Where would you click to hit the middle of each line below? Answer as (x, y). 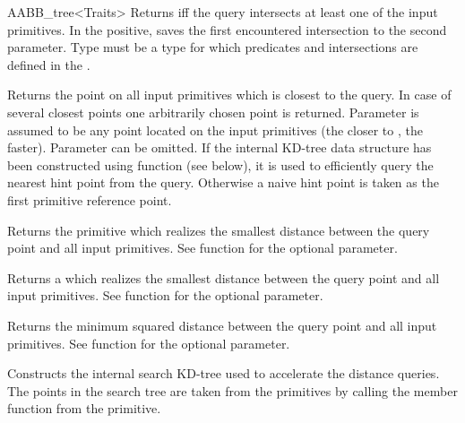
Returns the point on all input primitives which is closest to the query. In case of (229, 95)
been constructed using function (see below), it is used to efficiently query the (220, 164)
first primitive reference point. (90, 199)
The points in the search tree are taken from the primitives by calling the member (232, 390)
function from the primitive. (84, 408)
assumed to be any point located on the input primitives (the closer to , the (215, 129)
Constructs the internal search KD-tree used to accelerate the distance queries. (224, 373)
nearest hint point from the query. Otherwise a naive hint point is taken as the (223, 182)
